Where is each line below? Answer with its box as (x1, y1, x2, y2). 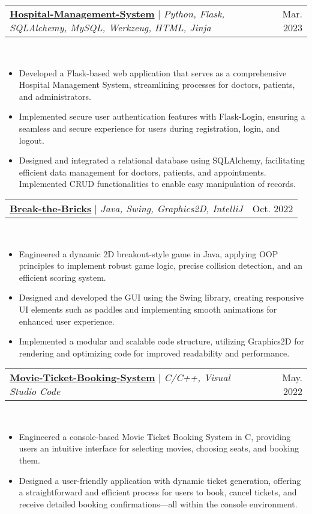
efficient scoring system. (19, 271, 106, 283)
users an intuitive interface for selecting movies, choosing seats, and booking (19, 442, 299, 454)
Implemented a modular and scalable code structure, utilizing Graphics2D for (19, 335, 304, 347)
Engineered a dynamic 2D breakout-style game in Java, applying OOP (19, 247, 278, 260)
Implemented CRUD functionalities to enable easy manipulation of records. (19, 177, 296, 190)
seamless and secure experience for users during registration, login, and (19, 121, 280, 134)
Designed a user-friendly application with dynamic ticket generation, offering (19, 474, 301, 486)
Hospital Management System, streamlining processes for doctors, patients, (19, 78, 295, 91)
